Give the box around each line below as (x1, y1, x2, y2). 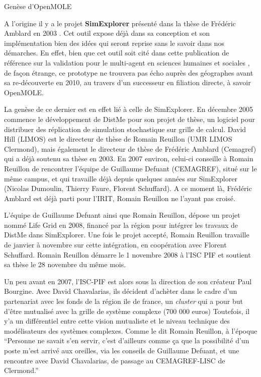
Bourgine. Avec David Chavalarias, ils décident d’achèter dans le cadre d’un (4, 286, 237, 296)
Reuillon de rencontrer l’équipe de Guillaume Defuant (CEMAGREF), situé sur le (4, 163, 257, 173)
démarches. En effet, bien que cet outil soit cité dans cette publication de (4, 47, 229, 58)
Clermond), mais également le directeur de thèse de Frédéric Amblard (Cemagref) (4, 143, 256, 154)
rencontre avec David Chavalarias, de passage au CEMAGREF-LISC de (4, 355, 225, 365)
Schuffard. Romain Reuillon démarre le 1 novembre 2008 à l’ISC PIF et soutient (4, 249, 251, 260)
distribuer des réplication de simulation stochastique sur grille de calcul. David (4, 123, 246, 134)
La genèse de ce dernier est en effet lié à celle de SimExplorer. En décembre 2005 (4, 104, 253, 114)
